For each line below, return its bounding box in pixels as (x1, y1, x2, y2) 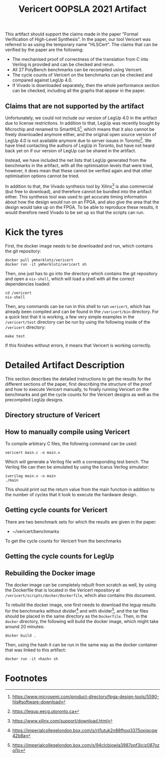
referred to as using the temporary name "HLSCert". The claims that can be (5, 42, 158, 48)
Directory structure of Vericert (5, 411, 101, 420)
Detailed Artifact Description (5, 360, 125, 371)
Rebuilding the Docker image (5, 569, 96, 577)
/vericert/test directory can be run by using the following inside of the (5, 319, 151, 325)
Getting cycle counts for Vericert (5, 506, 108, 514)
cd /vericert (5, 290, 32, 295)
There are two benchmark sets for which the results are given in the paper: (5, 519, 157, 525)
